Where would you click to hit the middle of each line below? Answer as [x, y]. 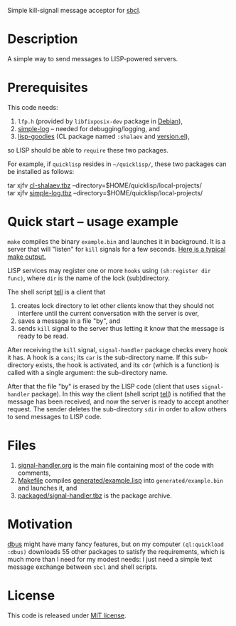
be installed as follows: [41, 171]
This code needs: [33, 107]
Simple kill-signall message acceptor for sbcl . [74, 10]
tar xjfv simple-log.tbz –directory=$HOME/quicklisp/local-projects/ [105, 193]
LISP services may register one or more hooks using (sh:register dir [109, 270]
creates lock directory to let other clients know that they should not [116, 305]
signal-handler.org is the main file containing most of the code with [116, 465]
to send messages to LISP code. [54, 416]
